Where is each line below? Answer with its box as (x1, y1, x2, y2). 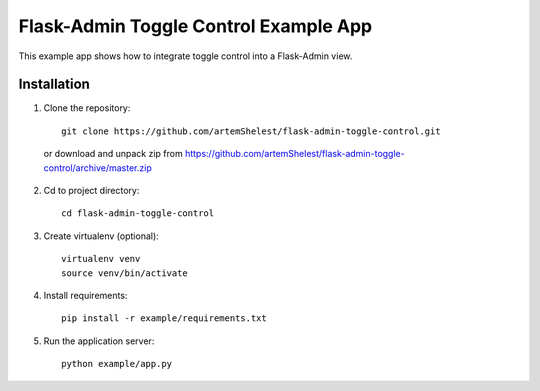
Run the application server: (43, 335, 155, 347)
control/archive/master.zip (43, 161, 152, 174)
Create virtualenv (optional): (43, 230, 159, 242)
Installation (18, 76, 90, 93)
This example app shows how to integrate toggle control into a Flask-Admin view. (18, 50, 353, 62)
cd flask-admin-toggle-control (61, 208, 215, 219)
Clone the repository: (43, 102, 131, 114)
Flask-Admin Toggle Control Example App (18, 15, 373, 37)
